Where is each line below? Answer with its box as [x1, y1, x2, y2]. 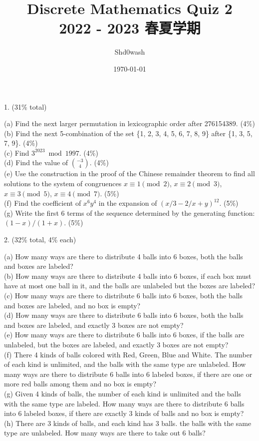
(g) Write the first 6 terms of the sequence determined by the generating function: [4, 207, 255, 218]
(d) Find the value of [4, 157, 68, 168]
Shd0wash [114, 47, 145, 57]
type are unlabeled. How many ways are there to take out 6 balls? [4, 427, 206, 438]
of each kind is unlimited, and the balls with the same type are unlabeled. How [4, 359, 246, 369]
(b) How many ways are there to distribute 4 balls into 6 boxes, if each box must [4, 270, 252, 281]
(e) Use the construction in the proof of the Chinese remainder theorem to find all [4, 168, 255, 179]
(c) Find [4, 147, 29, 158]
